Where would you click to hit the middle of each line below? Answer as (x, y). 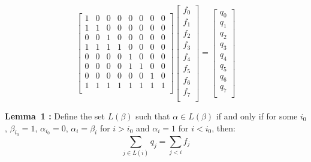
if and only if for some (257, 115)
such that (153, 115)
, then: (224, 127)
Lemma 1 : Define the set (55, 115)
